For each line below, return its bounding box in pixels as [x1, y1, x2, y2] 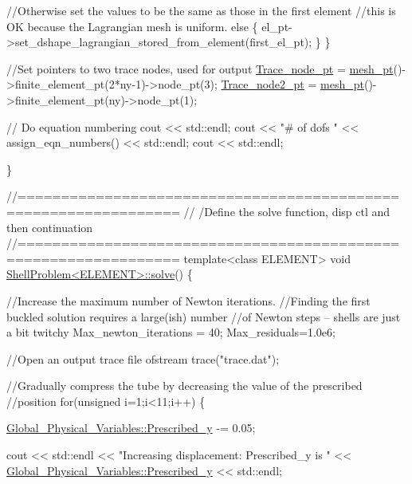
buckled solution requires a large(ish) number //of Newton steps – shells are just [6, 308, 401, 325]
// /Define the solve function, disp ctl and [183, 203, 390, 219]
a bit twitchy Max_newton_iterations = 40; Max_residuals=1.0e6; [6, 324, 335, 340]
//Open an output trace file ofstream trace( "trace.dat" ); [6, 350, 280, 367]
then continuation [6, 218, 93, 235]
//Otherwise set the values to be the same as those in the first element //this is [6, 2, 396, 18]
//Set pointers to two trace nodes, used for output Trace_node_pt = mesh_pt [6, 60, 394, 77]
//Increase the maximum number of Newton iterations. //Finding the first [6, 292, 371, 309]
